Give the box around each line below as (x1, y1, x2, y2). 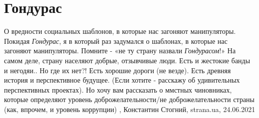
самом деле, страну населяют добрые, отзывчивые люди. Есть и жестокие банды (4, 55, 250, 65)
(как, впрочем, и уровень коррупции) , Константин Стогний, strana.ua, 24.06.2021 (4, 104, 255, 114)
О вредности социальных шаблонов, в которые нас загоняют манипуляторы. (4, 26, 236, 36)
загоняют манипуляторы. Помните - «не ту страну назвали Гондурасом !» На (4, 45, 236, 56)
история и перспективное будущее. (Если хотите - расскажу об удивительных (4, 75, 240, 85)
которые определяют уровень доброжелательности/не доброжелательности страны (4, 94, 254, 105)
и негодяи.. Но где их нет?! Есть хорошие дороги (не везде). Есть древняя (4, 65, 231, 75)
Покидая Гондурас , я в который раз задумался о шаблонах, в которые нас (4, 35, 227, 46)
